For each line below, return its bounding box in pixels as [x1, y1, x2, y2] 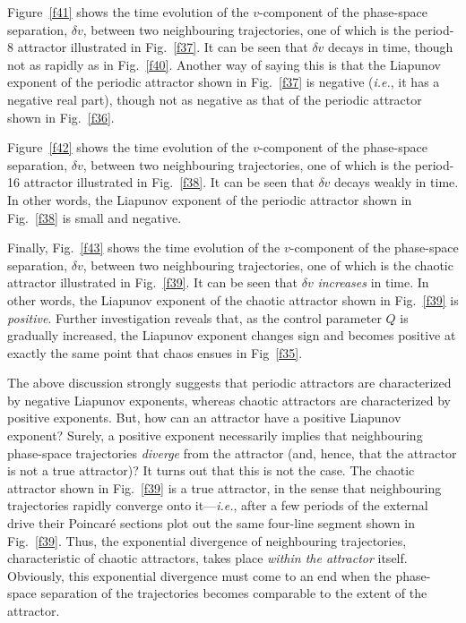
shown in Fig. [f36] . [7, 107, 115, 126]
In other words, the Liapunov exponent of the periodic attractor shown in [7, 190, 412, 209]
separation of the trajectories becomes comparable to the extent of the [40, 584, 427, 602]
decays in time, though [328, 38, 453, 56]
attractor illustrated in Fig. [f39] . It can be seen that [7, 273, 298, 292]
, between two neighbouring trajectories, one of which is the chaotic [82, 255, 453, 274]
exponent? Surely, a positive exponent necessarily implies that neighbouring [7, 426, 423, 445]
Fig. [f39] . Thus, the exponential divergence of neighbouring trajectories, [7, 531, 407, 550]
